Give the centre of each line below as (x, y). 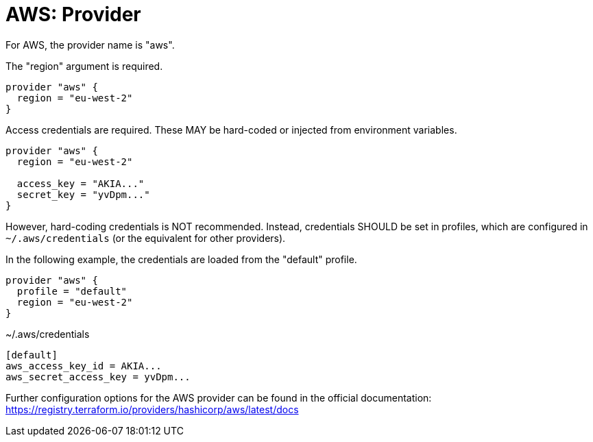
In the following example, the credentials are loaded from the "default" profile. (181, 259)
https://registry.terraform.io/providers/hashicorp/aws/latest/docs (152, 409)
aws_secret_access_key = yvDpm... (98, 377)
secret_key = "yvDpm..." (83, 194)
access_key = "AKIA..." (81, 183)
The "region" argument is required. (84, 66)
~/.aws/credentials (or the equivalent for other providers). (146, 238)
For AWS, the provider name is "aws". (90, 45)
